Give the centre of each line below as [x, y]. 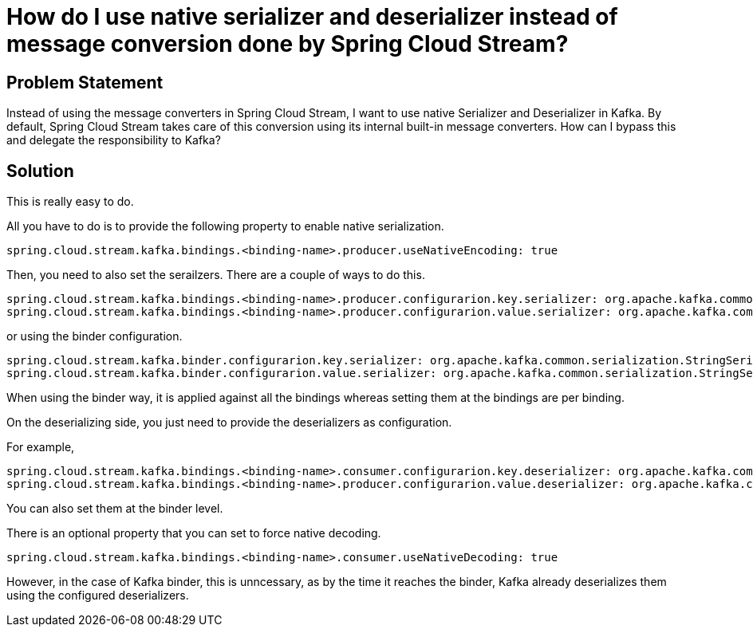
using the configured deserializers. [98, 596]
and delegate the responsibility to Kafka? [114, 140]
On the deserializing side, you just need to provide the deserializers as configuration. [229, 423]
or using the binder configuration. [95, 336]
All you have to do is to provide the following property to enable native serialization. [225, 226]
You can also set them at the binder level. [115, 509]
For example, [41, 447]
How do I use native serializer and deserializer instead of [312, 17]
